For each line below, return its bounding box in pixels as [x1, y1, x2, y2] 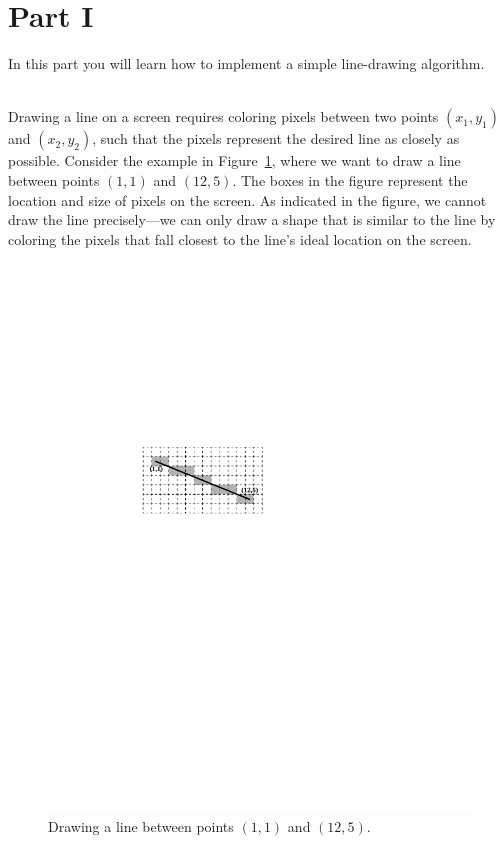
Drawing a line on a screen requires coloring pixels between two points [8, 106, 439, 127]
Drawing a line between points [48, 815, 234, 836]
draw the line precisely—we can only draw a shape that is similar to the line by [8, 209, 496, 230]
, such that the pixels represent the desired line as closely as [92, 128, 460, 149]
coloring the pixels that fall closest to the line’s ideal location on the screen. [8, 228, 472, 249]
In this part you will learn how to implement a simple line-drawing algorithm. [8, 53, 485, 74]
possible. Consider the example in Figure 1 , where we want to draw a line [8, 150, 461, 171]
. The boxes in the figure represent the [232, 169, 468, 190]
